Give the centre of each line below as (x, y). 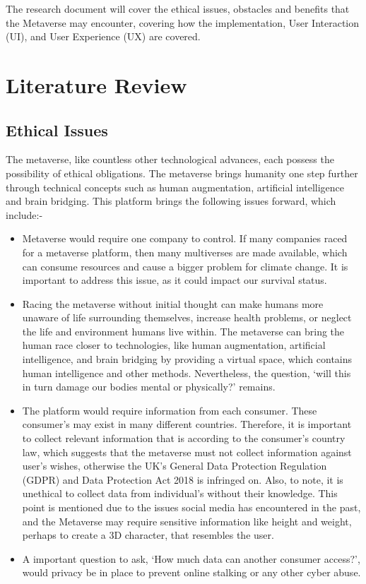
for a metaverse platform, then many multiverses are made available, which (185, 252)
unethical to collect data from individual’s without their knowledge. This (180, 493)
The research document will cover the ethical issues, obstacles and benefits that (178, 8)
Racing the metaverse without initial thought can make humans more (173, 303)
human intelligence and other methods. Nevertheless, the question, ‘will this (187, 373)
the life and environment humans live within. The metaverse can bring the (183, 331)
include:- (24, 214)
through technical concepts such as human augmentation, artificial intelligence (175, 187)
